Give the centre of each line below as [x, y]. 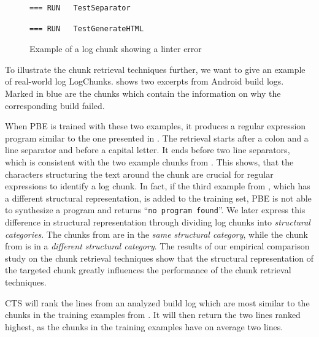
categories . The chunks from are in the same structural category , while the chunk [156, 234]
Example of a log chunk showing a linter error [116, 49]
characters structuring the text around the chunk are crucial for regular [139, 174]
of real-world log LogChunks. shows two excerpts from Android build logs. [144, 81]
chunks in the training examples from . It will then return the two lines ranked [153, 315]
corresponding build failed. [55, 105]
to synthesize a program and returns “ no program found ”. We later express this [155, 210]
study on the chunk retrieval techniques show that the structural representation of [159, 258]
